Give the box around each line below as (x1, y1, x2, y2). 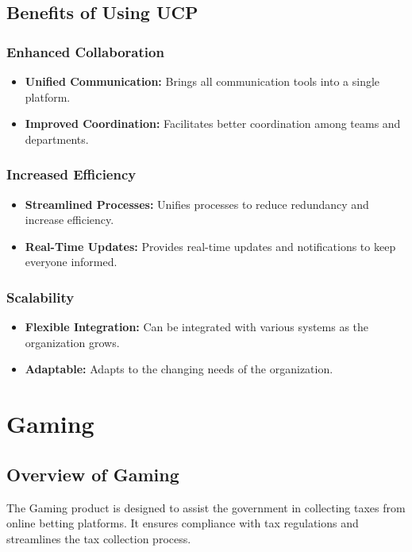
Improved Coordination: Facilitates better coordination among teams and (25, 115, 401, 132)
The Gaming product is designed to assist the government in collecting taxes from (6, 499, 406, 515)
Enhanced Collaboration (6, 41, 164, 61)
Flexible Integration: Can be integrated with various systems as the (25, 318, 369, 335)
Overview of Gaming (6, 461, 179, 486)
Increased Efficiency (6, 164, 137, 184)
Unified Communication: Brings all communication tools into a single (25, 73, 380, 89)
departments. (25, 130, 89, 147)
